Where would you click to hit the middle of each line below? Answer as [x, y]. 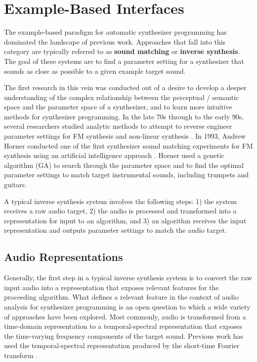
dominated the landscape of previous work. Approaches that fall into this [115, 41]
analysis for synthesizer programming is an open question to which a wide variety [127, 306]
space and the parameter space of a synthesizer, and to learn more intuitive [118, 107]
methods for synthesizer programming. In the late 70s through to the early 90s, [124, 116]
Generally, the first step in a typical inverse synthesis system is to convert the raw [128, 278]
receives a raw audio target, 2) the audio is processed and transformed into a [120, 211]
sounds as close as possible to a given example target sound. [95, 71]
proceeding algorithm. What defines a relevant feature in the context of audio [121, 297]
